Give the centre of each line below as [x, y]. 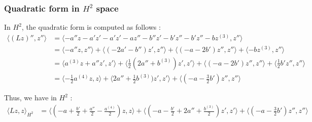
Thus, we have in [30, 98]
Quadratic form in [42, 8]
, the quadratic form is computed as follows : [91, 27]
